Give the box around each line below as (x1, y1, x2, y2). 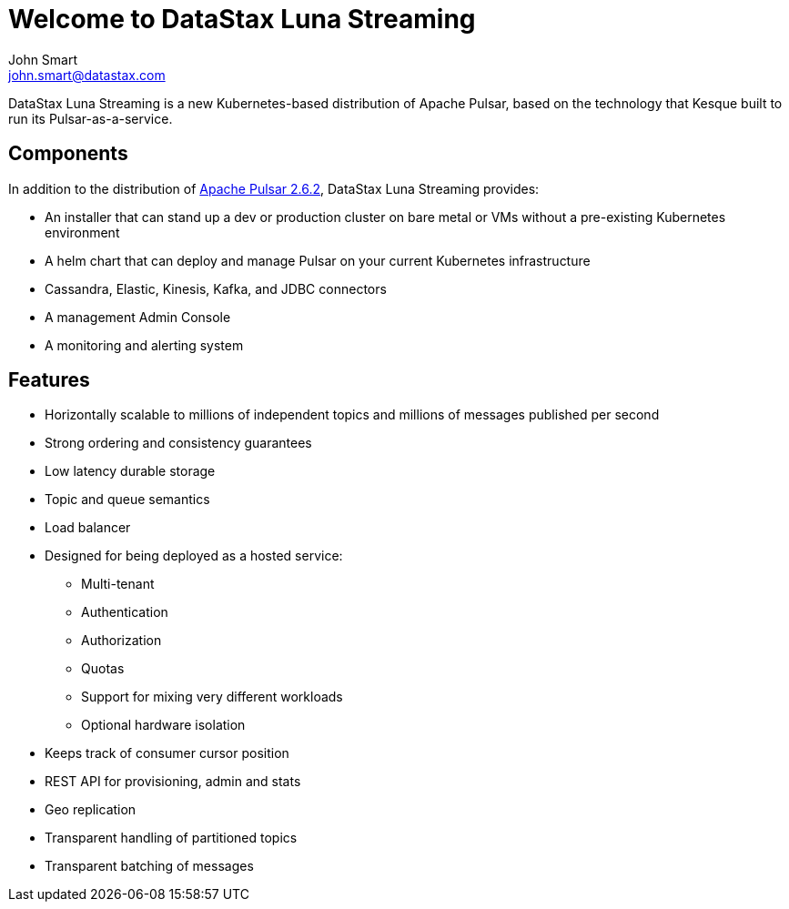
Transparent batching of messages (45, 858, 254, 874)
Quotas (81, 661, 125, 677)
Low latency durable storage (45, 463, 216, 480)
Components (8, 142, 128, 166)
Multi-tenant (81, 576, 155, 592)
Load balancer (45, 520, 131, 536)
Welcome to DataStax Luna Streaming (8, 4, 476, 35)
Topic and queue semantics (45, 491, 210, 508)
